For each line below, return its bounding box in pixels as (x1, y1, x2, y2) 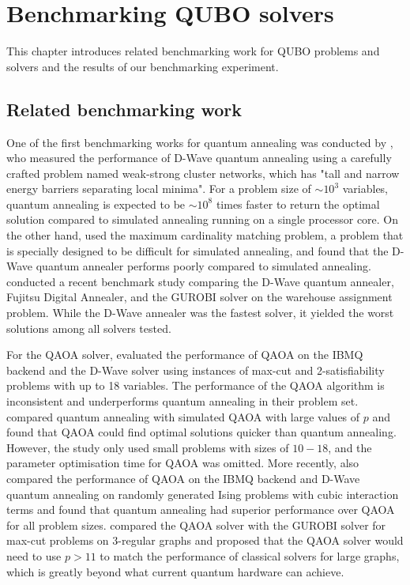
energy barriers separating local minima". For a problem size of (6, 180, 311, 197)
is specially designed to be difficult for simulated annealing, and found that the (6, 242, 389, 259)
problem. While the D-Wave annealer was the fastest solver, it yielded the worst (6, 304, 394, 321)
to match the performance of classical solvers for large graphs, (100, 547, 400, 564)
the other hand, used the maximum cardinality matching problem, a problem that (6, 227, 404, 243)
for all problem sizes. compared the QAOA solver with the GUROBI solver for (6, 516, 386, 533)
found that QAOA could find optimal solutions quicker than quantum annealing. (6, 424, 397, 440)
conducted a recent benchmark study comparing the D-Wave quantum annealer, (6, 273, 394, 289)
